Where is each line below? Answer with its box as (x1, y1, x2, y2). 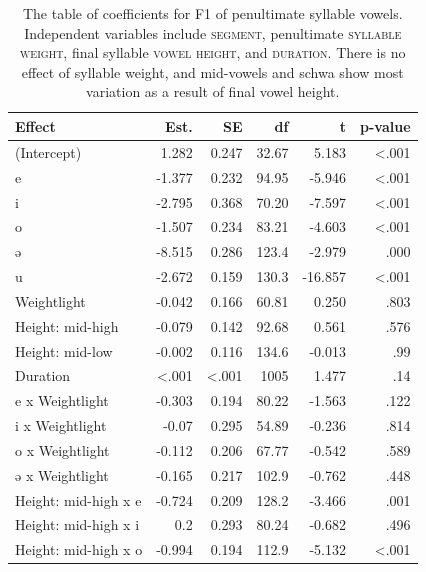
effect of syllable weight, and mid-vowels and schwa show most (21, 61, 404, 82)
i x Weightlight (15, 415, 107, 436)
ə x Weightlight (15, 464, 109, 485)
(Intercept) (15, 141, 82, 162)
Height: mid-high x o (15, 539, 143, 560)
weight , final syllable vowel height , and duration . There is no (20, 42, 406, 63)
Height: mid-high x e (15, 489, 142, 510)
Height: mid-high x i (15, 514, 140, 535)
